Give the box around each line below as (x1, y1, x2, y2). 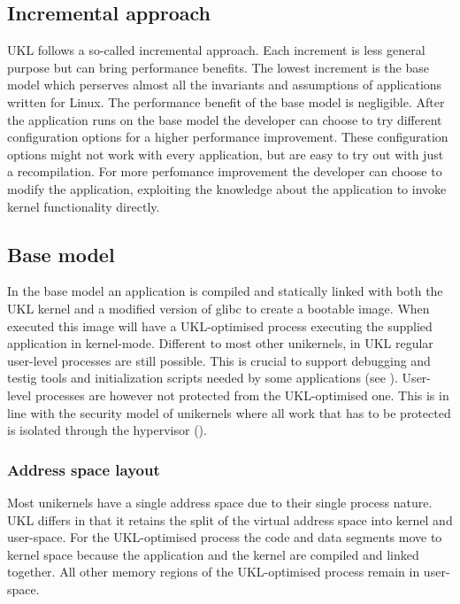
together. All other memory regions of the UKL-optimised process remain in (7, 562, 420, 581)
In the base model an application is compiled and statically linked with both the (7, 282, 443, 300)
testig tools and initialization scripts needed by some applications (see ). (7, 368, 398, 387)
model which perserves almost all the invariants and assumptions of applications (7, 75, 442, 94)
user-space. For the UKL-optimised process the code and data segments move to (7, 528, 442, 546)
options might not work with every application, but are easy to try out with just (7, 144, 444, 163)
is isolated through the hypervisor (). (7, 421, 207, 439)
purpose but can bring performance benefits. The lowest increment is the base (7, 58, 429, 76)
